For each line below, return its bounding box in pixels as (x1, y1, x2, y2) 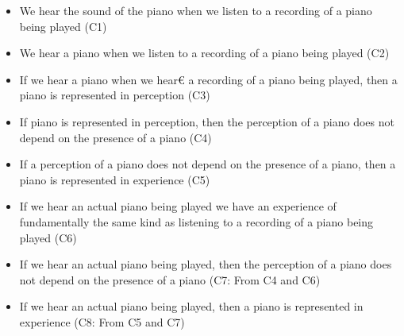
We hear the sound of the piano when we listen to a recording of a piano (19, 2, 372, 18)
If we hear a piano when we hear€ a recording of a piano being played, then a (19, 71, 398, 87)
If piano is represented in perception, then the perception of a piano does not (19, 113, 394, 129)
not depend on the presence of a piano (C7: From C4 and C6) (19, 271, 321, 288)
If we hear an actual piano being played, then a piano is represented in (19, 298, 364, 315)
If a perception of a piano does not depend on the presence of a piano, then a (19, 156, 396, 172)
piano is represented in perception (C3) (19, 87, 210, 103)
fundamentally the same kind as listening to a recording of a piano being (19, 213, 374, 230)
